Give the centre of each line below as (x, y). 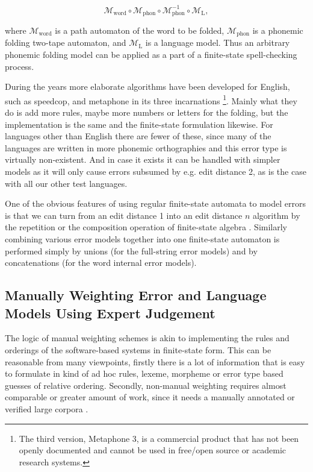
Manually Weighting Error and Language (136, 295)
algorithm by (276, 215)
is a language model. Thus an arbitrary (218, 42)
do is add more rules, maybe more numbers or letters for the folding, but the (147, 112)
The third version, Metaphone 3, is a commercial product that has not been (159, 438)
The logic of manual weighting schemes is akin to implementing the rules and (147, 338)
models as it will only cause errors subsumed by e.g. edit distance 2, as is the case (156, 171)
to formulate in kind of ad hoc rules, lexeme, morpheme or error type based (144, 373)
